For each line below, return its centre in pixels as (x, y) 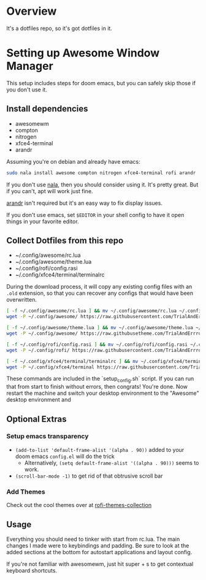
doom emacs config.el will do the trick (65, 456)
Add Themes (26, 492)
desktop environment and (39, 400)
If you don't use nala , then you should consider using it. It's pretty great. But (102, 185)
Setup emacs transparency (48, 437)
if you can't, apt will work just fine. (50, 191)
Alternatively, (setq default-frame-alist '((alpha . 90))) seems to (112, 463)
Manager (30, 66)
